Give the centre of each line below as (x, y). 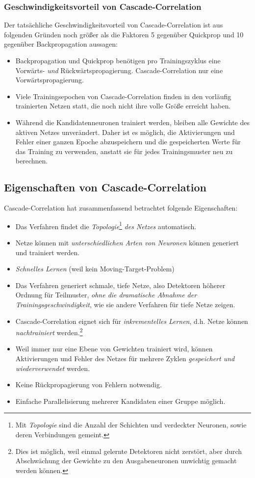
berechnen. (32, 161)
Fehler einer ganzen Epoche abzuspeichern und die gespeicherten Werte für (128, 142)
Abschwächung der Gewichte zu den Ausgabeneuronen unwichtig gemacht (126, 461)
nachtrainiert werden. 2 (49, 332)
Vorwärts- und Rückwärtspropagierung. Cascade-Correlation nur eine (119, 70)
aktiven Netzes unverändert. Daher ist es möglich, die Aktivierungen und (125, 132)
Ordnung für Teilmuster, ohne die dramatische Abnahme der (106, 295)
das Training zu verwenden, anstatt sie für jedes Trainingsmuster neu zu (124, 151)
